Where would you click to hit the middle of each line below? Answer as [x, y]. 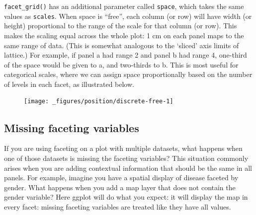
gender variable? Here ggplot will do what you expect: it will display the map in [126, 197]
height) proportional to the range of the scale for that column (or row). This [121, 26]
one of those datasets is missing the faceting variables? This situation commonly [126, 158]
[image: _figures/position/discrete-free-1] [99, 102]
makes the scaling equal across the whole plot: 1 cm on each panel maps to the [124, 35]
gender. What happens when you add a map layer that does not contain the [120, 187]
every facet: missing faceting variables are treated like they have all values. [118, 206]
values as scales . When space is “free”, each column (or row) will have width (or [128, 16]
